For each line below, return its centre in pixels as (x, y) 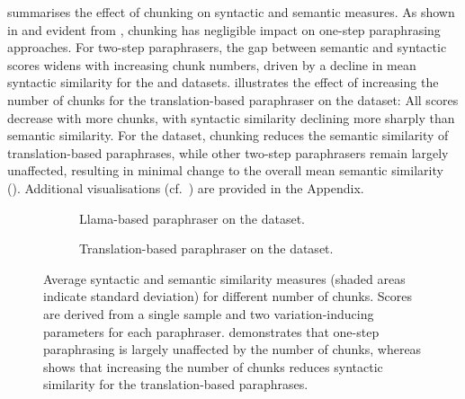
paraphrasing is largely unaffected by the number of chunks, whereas (232, 349)
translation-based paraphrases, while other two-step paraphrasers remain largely (228, 152)
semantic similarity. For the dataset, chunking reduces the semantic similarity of (228, 135)
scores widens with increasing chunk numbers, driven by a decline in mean (212, 64)
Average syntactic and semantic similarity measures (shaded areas (224, 278)
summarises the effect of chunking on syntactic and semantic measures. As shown (231, 12)
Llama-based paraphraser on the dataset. (192, 218)
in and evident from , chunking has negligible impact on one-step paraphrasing (224, 29)
